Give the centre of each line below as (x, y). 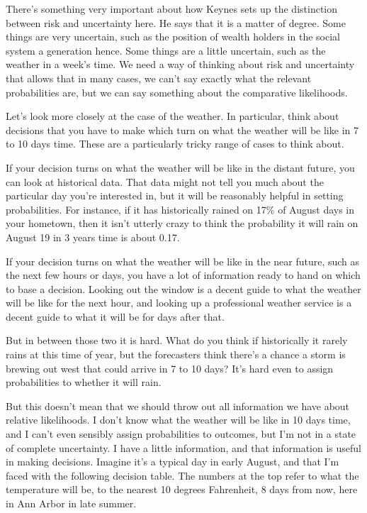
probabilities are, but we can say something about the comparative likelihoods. (177, 92)
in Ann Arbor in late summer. (71, 503)
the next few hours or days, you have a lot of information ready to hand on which (183, 275)
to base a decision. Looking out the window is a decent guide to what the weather (183, 288)
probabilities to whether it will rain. (84, 382)
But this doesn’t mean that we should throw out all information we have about (178, 406)
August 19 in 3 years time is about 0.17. (93, 237)
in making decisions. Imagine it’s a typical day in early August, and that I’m (173, 462)
